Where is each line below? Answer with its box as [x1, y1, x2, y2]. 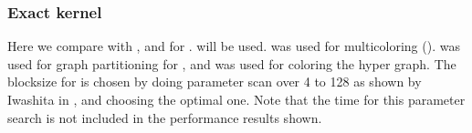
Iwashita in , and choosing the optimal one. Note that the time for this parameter [7, 90, 466, 108]
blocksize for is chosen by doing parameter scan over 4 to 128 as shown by [7, 72, 422, 91]
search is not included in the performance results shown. [7, 107, 322, 127]
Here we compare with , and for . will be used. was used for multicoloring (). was [7, 36, 460, 56]
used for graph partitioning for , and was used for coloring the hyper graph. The [7, 54, 456, 73]
